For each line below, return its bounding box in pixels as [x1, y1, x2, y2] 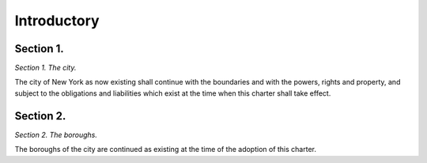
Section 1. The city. [14, 63, 77, 73]
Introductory [14, 12, 100, 29]
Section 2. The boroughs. [14, 130, 98, 139]
